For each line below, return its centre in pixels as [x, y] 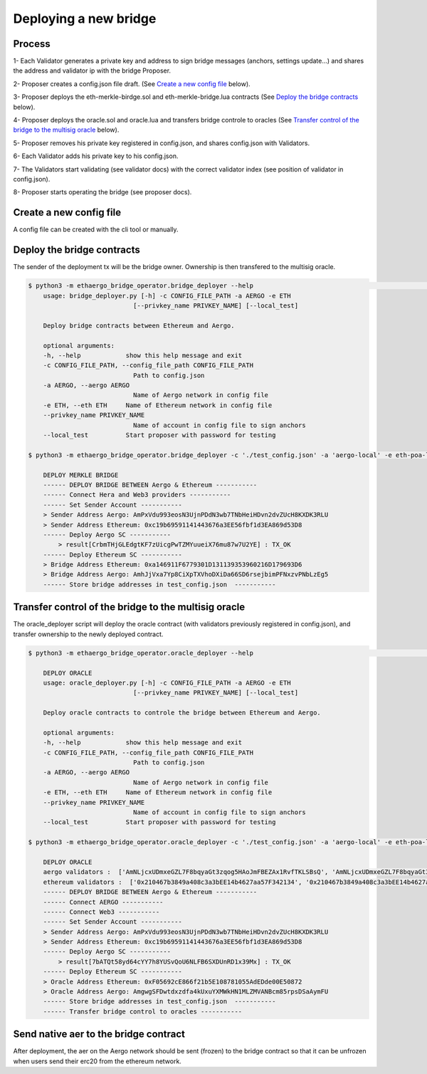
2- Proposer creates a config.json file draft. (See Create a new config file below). [132, 84]
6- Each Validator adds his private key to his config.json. [96, 156]
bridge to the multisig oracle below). [66, 130]
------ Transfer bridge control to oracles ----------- [143, 1011]
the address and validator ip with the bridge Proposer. [92, 70]
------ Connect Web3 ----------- [101, 912]
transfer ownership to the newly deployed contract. [88, 634]
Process [32, 44]
